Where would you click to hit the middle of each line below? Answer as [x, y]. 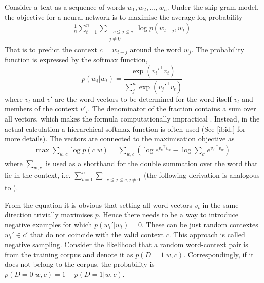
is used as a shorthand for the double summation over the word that [152, 163]
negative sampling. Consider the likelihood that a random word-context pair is [126, 244]
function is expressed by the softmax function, [76, 59]
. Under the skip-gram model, [213, 7]
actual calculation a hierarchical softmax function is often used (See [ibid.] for [125, 128]
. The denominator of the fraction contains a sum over [172, 109]
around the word [156, 49]
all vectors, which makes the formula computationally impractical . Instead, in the [132, 118]
